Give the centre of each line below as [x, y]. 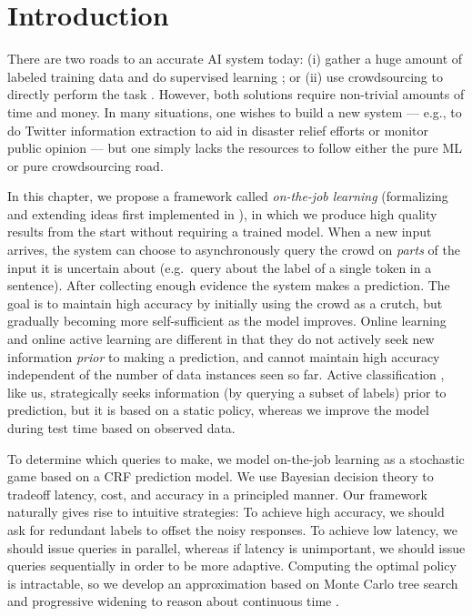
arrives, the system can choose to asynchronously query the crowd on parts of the [234, 250]
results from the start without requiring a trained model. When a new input [220, 232]
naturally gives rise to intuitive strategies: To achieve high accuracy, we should [226, 512]
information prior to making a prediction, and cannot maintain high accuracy [224, 356]
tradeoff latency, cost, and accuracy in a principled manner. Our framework [217, 494]
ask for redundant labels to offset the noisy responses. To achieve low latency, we [232, 529]
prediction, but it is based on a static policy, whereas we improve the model [218, 410]
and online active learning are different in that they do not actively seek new [221, 339]
